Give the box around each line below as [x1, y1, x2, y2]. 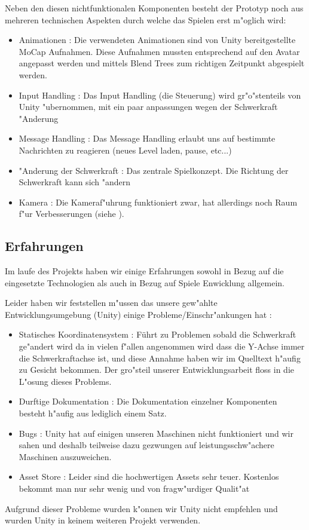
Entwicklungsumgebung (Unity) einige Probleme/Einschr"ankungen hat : [5, 308, 272, 320]
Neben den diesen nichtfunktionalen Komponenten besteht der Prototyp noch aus [5, 2, 304, 14]
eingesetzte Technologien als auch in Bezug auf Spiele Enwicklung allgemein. [5, 276, 284, 289]
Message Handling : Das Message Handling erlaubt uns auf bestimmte [19, 132, 276, 145]
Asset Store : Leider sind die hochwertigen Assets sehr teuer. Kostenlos [19, 470, 279, 483]
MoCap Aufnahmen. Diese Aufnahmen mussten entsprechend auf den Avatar [19, 45, 300, 57]
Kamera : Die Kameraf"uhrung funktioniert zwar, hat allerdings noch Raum [19, 195, 298, 208]
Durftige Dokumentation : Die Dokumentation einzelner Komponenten [19, 395, 277, 408]
